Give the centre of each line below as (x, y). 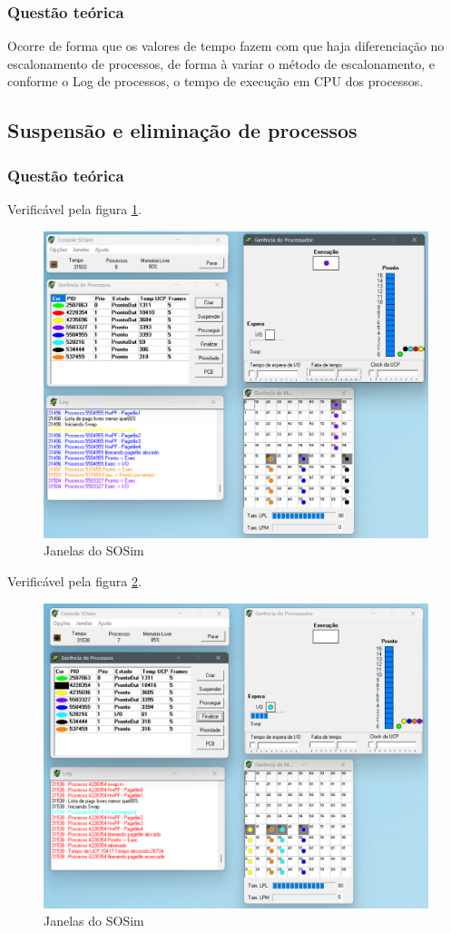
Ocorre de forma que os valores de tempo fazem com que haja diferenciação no (226, 46)
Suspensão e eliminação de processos (182, 130)
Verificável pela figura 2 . (74, 581)
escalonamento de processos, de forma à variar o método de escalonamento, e (221, 63)
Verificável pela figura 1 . (74, 209)
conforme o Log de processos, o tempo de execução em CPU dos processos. (216, 81)
